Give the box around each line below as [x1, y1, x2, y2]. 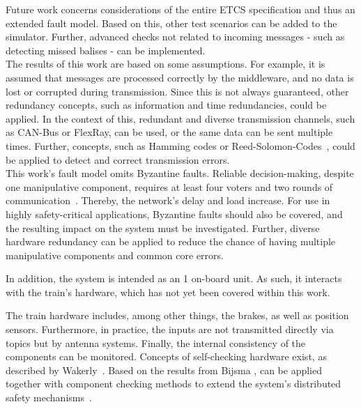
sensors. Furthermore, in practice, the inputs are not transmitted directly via [6, 322, 334, 337]
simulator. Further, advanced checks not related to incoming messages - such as [6, 29, 345, 44]
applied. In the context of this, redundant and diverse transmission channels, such [6, 111, 355, 125]
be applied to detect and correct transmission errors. [6, 152, 230, 167]
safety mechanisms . [6, 390, 92, 405]
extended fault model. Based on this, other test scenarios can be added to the [6, 15, 337, 30]
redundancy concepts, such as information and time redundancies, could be [6, 98, 327, 112]
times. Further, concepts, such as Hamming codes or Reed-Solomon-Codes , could [6, 138, 355, 153]
